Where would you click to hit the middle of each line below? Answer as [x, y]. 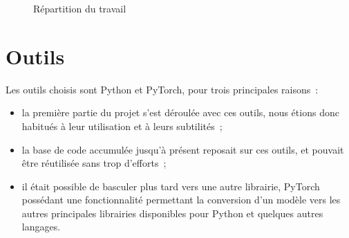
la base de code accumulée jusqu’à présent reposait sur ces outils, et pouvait [183, 149]
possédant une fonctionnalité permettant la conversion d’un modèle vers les [181, 200]
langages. [41, 227]
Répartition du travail [80, 8]
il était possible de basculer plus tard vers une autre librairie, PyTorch [171, 186]
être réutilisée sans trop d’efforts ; [94, 163]
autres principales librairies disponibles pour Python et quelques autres [172, 213]
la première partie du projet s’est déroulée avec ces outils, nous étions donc [180, 112]
